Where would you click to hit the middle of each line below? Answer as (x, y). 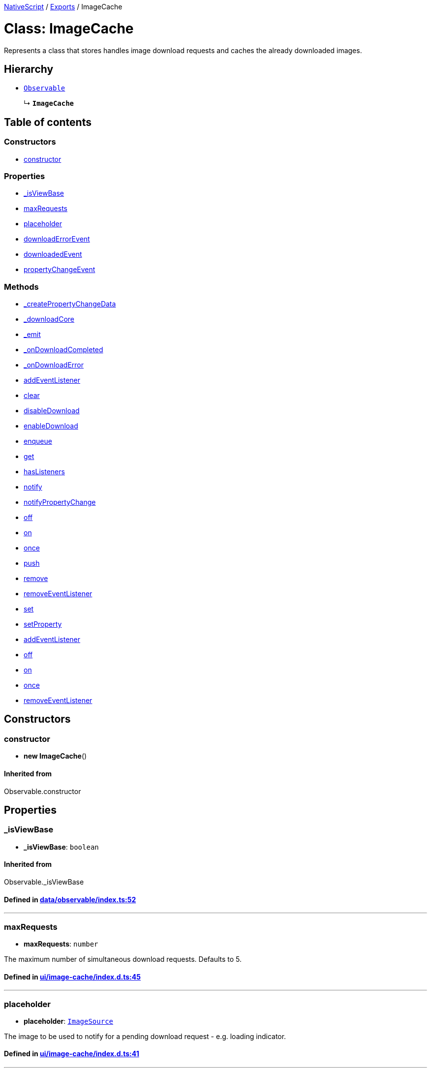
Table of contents (48, 122)
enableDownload (51, 426)
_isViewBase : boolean (61, 847)
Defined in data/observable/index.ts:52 (70, 899)
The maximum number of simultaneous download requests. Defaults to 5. (123, 959)
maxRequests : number (61, 944)
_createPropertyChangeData (70, 304)
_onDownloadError (54, 365)
